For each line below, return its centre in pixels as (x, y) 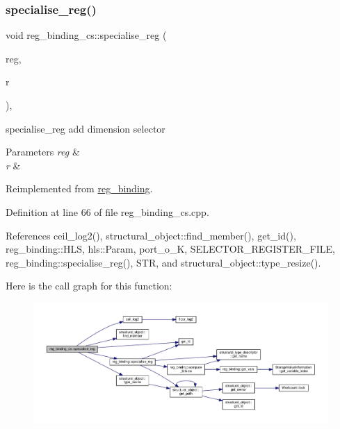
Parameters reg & (43, 152)
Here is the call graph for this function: (89, 286)
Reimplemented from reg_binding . (79, 188)
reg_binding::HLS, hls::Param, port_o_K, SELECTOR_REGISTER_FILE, (170, 249)
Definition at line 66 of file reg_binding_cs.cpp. (107, 211)
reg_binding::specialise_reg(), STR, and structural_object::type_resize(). (163, 262)
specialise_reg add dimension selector (86, 128)
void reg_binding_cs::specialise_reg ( (86, 35)
